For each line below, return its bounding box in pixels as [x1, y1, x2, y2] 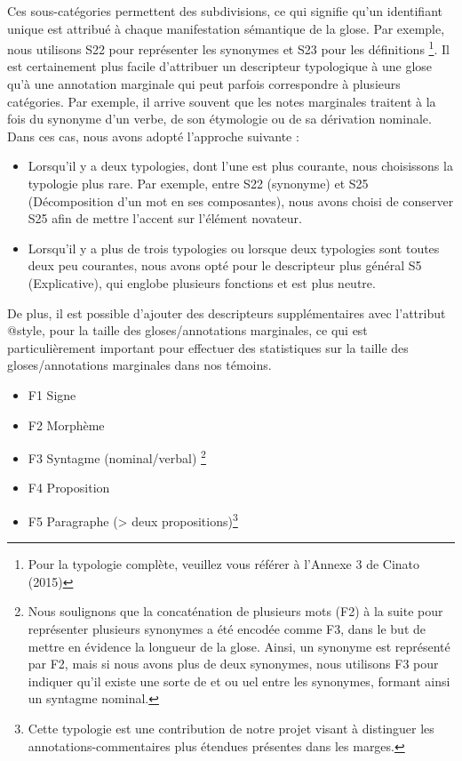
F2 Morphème [28, 415, 105, 434]
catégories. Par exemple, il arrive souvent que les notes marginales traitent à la [7, 92, 436, 110]
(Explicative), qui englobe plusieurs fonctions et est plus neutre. [28, 273, 376, 292]
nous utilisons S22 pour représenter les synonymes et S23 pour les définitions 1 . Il [7, 37, 450, 58]
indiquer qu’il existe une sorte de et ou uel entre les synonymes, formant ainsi [28, 671, 450, 690]
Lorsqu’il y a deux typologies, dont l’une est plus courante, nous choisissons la [28, 156, 453, 175]
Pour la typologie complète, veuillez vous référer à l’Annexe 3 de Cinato [28, 555, 420, 573]
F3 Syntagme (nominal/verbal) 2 [28, 446, 206, 467]
